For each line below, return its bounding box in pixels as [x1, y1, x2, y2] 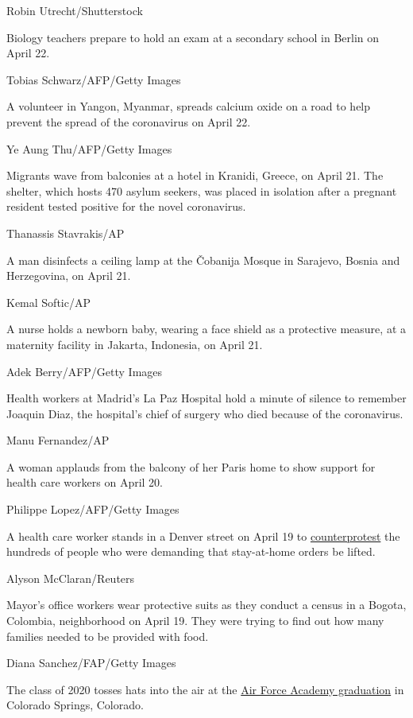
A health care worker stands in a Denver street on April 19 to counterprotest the [6, 527, 400, 544]
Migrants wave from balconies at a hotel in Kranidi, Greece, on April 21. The [6, 167, 384, 184]
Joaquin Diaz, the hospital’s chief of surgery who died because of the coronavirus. [6, 405, 403, 421]
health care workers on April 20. [6, 474, 164, 491]
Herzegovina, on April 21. [6, 267, 131, 284]
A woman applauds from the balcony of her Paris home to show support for [6, 458, 376, 475]
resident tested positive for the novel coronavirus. [6, 198, 246, 215]
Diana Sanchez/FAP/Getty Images [6, 654, 176, 671]
